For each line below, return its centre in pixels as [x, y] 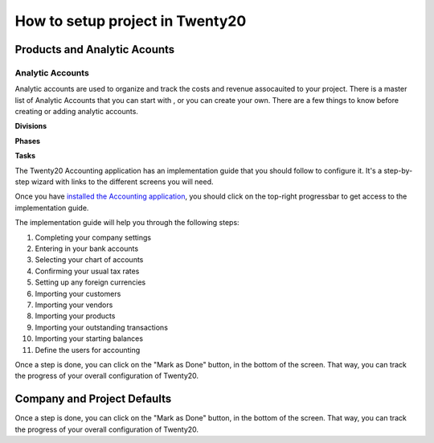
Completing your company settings [93, 237]
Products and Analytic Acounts [95, 49]
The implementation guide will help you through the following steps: [127, 223]
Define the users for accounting [88, 350]
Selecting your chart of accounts [89, 260]
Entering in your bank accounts [87, 248]
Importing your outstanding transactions [102, 327]
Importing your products [75, 316]
